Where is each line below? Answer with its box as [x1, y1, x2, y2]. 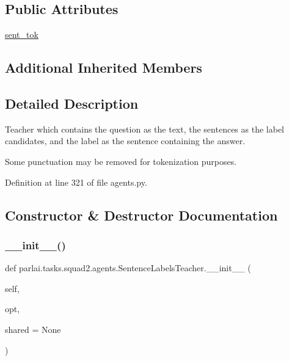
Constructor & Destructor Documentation [5, 205, 278, 224]
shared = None [5, 323, 61, 335]
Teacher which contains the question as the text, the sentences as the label [5, 122, 284, 135]
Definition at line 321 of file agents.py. [5, 175, 147, 188]
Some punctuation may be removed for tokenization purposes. [5, 155, 237, 167]
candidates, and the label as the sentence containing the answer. [5, 134, 246, 147]
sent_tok [5, 28, 38, 41]
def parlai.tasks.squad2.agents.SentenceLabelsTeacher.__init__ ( [5, 261, 251, 274]
